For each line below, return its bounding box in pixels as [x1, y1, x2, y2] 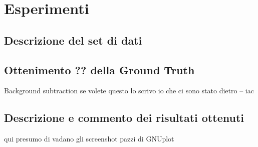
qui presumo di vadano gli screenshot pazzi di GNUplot [4, 133, 174, 144]
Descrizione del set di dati [4, 32, 142, 48]
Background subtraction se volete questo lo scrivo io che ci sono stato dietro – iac [4, 85, 254, 96]
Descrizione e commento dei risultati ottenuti [4, 110, 244, 125]
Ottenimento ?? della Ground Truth [4, 62, 195, 77]
